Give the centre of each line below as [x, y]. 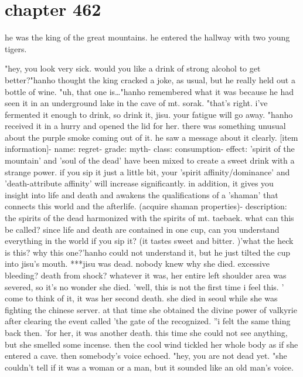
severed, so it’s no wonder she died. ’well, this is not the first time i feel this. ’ [144, 286]
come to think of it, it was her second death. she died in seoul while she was [141, 298]
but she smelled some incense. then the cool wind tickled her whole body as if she [151, 344]
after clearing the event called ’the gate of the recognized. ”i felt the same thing [148, 321]
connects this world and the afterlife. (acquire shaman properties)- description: [146, 206]
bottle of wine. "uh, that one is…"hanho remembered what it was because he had [149, 91]
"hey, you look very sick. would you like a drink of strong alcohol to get [133, 68]
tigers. [16, 48]
